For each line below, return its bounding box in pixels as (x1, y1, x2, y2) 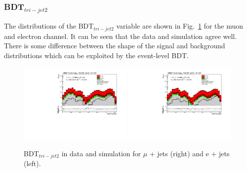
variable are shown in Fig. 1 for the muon (116, 21, 244, 31)
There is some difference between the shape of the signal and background (4, 40, 225, 51)
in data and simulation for (61, 148, 141, 158)
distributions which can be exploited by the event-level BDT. (4, 50, 189, 60)
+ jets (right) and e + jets (149, 148, 230, 158)
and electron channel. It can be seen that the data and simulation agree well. (4, 31, 237, 41)
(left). (24, 158, 41, 169)
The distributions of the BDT (4, 21, 94, 31)
